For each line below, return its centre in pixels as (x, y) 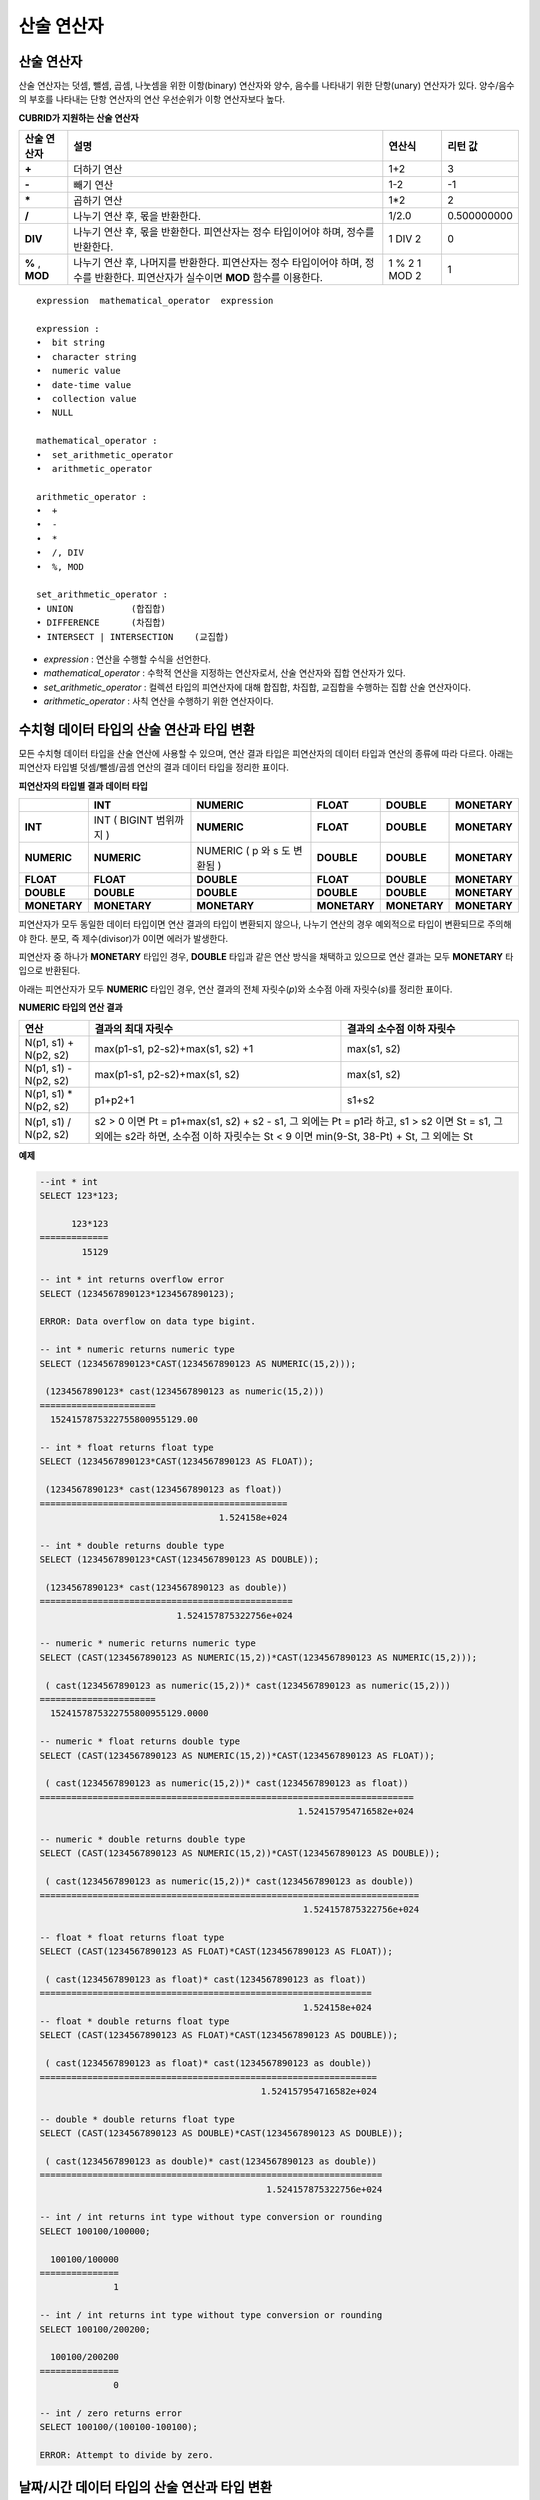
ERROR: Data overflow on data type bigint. (148, 1321)
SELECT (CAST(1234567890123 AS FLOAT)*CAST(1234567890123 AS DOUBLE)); (219, 2035)
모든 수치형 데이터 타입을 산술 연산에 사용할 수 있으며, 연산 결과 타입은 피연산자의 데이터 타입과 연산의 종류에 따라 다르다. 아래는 (266, 754)
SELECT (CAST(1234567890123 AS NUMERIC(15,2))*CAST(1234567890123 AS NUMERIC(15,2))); (258, 1657)
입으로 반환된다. (49, 971)
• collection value (86, 398)
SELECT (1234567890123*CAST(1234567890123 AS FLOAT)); (176, 1461)
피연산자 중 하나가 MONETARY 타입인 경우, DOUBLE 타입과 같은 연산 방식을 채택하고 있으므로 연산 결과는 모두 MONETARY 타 (266, 957)
